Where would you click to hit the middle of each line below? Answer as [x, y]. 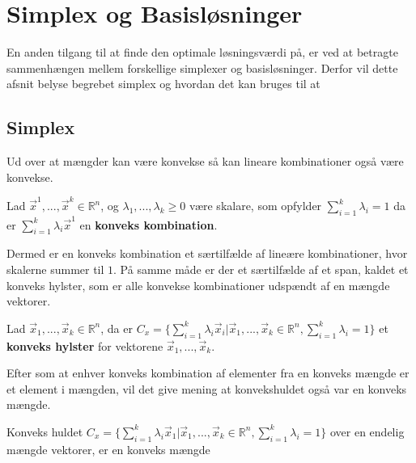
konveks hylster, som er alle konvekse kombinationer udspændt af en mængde [198, 285]
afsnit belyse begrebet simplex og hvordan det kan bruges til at [163, 84]
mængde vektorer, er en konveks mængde [108, 449]
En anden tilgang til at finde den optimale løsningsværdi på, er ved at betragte [202, 52]
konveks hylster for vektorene [85, 345]
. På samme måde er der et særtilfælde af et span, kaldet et [261, 269]
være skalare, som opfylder [255, 206]
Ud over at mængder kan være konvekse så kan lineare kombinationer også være [205, 161]
